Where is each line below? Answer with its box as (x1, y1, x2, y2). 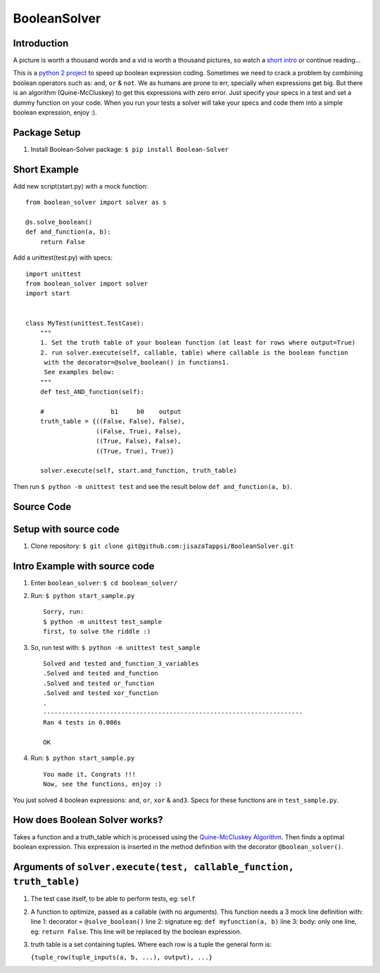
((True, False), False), (96, 437, 182, 445)
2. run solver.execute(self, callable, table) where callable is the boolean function (39, 348, 348, 357)
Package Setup (13, 127, 81, 139)
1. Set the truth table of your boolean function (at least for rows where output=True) (39, 338, 356, 347)
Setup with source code (13, 523, 120, 535)
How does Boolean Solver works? (13, 814, 163, 826)
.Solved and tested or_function (43, 679, 155, 687)
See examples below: (44, 368, 115, 376)
